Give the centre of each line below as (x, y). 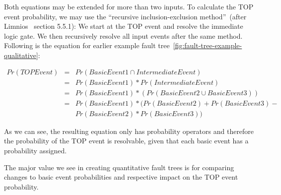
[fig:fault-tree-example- (208, 45)
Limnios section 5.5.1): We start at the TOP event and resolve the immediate (124, 26)
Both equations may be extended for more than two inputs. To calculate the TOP (129, 6)
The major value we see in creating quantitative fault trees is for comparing (119, 167)
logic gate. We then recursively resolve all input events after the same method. (123, 35)
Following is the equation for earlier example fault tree (87, 45)
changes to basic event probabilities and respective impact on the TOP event (121, 177)
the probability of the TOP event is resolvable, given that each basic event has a (126, 141)
